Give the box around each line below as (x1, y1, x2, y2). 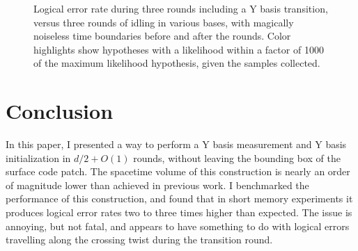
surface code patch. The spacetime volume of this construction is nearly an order (6, 164, 350, 179)
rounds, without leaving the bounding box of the (133, 150, 341, 165)
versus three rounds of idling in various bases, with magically (33, 15, 294, 29)
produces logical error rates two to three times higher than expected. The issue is (6, 205, 352, 220)
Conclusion (6, 97, 114, 125)
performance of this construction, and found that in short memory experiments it (6, 191, 353, 206)
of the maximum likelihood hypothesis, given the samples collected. (33, 56, 320, 70)
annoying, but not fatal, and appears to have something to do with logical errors (6, 218, 350, 233)
